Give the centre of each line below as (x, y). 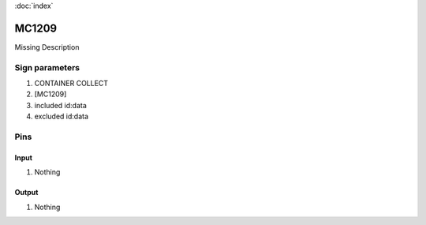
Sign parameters (47, 67)
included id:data (60, 105)
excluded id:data (62, 116)
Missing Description (47, 47)
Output (26, 193)
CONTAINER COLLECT (71, 84)
